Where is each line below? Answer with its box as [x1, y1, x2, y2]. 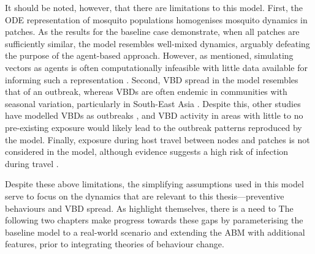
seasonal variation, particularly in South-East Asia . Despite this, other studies [5, 97, 301, 110]
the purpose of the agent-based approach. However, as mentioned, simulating [5, 49, 294, 62]
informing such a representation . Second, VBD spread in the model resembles [5, 73, 298, 86]
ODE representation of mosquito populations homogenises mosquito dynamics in [5, 13, 308, 26]
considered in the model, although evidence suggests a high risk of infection [5, 145, 289, 158]
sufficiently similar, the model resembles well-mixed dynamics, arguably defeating [5, 37, 310, 50]
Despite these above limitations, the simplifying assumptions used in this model [5, 177, 304, 190]
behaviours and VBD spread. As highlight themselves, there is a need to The [5, 201, 294, 214]
